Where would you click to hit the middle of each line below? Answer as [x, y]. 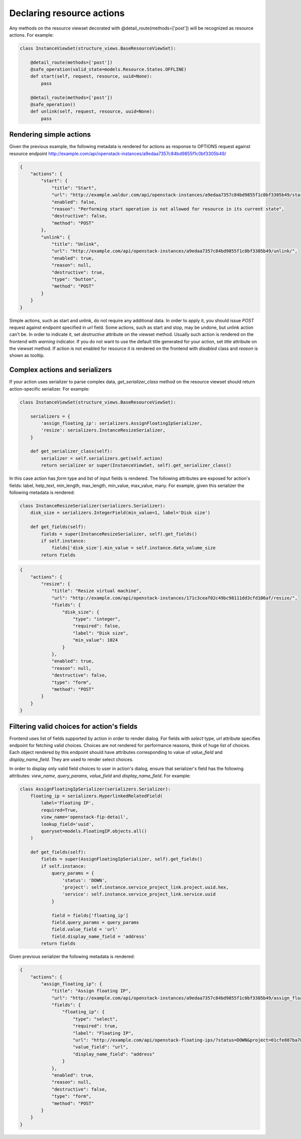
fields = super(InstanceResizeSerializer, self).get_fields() [119, 534]
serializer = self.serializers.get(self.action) [102, 458]
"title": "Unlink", [76, 244]
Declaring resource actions [67, 13]
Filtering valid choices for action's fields [73, 726]
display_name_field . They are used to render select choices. [71, 759]
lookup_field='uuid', [67, 824]
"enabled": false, [74, 202]
